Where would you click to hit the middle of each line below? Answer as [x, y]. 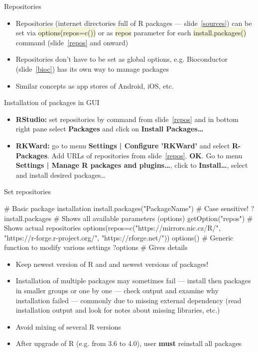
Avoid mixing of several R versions [68, 326]
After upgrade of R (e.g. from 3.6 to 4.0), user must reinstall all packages [129, 343]
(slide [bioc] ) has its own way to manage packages [92, 68]
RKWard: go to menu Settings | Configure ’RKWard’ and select [123, 145]
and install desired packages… [61, 175]
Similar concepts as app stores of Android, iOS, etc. [95, 85]
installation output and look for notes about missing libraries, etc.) [118, 310]
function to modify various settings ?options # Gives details [96, 247]
